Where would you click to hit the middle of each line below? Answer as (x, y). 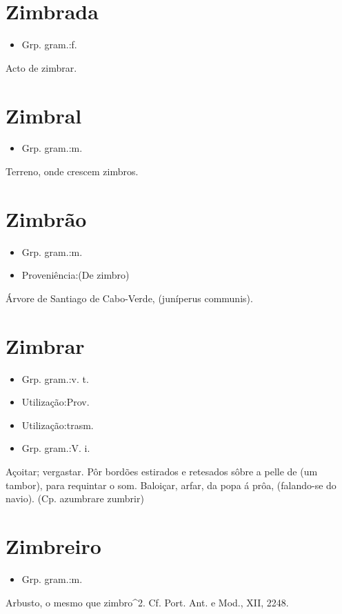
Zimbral (44, 115)
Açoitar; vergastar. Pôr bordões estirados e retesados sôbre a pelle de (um (162, 472)
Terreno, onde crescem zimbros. (72, 171)
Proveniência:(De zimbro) (76, 275)
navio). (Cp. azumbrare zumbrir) (75, 498)
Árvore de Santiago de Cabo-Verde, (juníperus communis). (129, 298)
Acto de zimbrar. (41, 67)
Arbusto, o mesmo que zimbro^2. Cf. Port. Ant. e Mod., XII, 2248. (147, 602)
